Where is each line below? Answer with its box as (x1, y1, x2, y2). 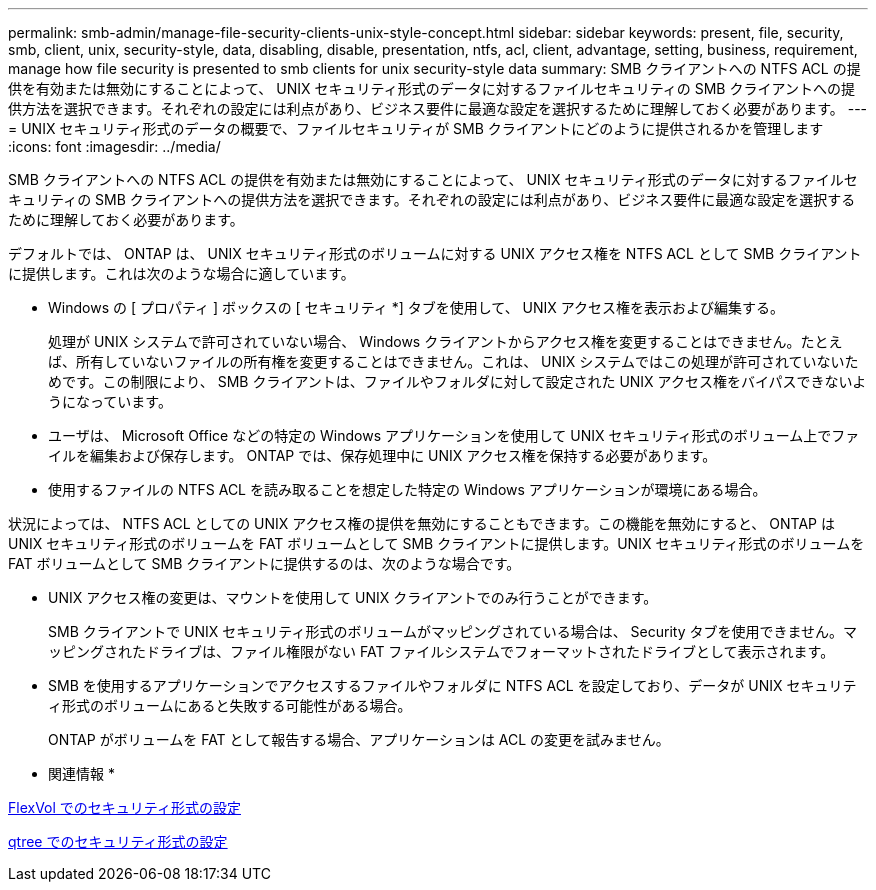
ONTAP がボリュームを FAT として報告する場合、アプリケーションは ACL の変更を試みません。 (48, 731, 670, 748)
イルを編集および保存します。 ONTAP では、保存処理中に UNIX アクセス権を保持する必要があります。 (48, 447, 717, 464)
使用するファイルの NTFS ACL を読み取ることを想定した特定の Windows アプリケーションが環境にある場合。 (48, 481, 767, 498)
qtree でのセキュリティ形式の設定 (8, 833, 228, 850)
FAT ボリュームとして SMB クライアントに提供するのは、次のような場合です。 (8, 555, 521, 572)
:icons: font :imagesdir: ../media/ (8, 138, 221, 155)
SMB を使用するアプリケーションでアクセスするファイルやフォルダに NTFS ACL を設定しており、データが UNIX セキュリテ (48, 677, 857, 694)
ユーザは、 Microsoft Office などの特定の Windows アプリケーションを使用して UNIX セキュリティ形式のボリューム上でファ (48, 427, 860, 444)
